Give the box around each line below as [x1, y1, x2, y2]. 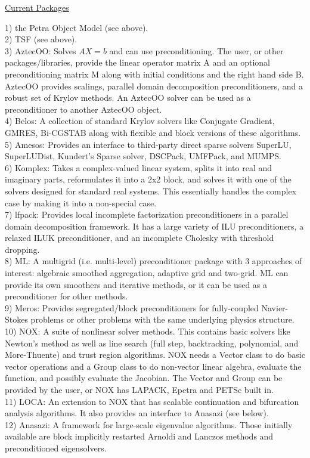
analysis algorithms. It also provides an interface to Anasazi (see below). [5, 407, 269, 419]
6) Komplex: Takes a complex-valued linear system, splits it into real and [5, 161, 272, 174]
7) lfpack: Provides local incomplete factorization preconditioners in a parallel [5, 208, 289, 221]
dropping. [5, 243, 40, 255]
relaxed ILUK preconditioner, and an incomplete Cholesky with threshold [5, 231, 274, 244]
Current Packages [5, 1, 69, 13]
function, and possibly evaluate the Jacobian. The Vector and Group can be [5, 372, 283, 384]
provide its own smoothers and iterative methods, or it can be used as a [5, 278, 268, 290]
